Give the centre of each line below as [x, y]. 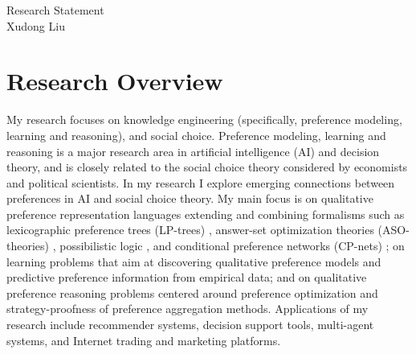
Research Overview [115, 81]
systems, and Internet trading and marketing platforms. [144, 340]
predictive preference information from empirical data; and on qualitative [187, 277]
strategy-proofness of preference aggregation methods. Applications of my [188, 309]
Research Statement [55, 10]
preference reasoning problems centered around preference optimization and [192, 292]
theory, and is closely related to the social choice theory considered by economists [207, 167]
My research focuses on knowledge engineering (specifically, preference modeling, [204, 119]
